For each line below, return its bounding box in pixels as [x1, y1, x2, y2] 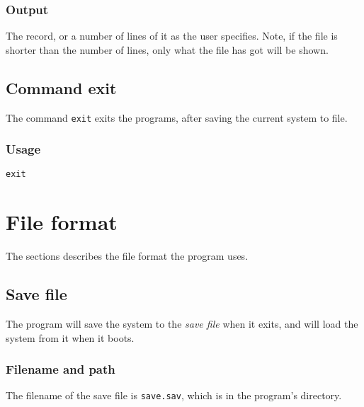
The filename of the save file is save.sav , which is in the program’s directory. [6, 388, 342, 403]
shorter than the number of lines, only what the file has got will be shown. [6, 42, 329, 57]
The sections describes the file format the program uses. [6, 248, 249, 263]
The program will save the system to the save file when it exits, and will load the [6, 316, 358, 331]
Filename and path [6, 360, 115, 378]
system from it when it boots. [6, 330, 135, 345]
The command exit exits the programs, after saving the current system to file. [6, 110, 348, 125]
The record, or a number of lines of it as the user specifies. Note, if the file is [6, 28, 338, 43]
